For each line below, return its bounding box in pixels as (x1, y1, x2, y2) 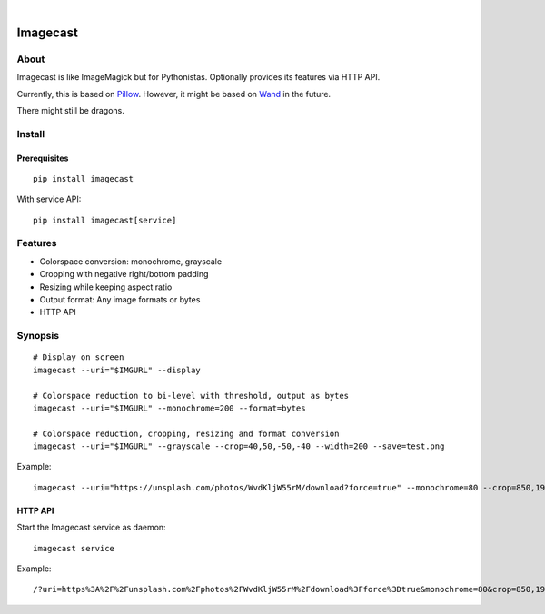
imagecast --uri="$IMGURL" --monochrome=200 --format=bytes (33, 402, 306, 413)
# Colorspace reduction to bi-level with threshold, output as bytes (33, 391, 350, 401)
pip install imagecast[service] (33, 214, 177, 225)
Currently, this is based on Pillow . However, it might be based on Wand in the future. (16, 88, 332, 99)
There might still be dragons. (16, 104, 124, 115)
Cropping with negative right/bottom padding (39, 269, 209, 280)
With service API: (16, 193, 82, 204)
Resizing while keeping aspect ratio (39, 282, 173, 292)
